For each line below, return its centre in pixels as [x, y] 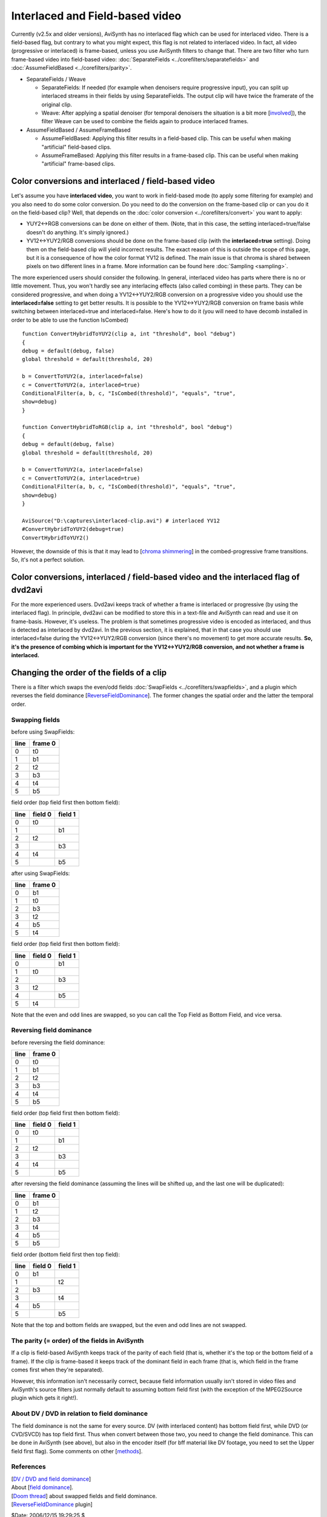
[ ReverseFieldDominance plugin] [52, 1504]
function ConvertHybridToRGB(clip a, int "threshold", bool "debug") [127, 427]
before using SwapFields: [43, 732]
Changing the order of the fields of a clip [89, 673]
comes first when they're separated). [58, 1370]
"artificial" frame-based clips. [78, 164]
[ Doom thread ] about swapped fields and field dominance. [84, 1496]
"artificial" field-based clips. [77, 147]
